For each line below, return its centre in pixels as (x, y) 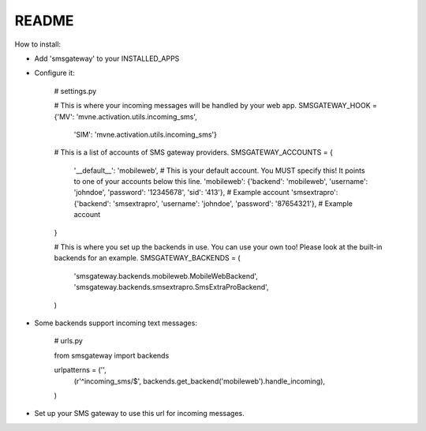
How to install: (38, 44)
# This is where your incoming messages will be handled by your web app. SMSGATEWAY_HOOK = (216, 106)
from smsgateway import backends (112, 355)
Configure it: (54, 73)
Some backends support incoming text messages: (116, 323)
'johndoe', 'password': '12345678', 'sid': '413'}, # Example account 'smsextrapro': (206, 193)
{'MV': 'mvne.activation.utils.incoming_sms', (125, 116)
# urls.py (68, 341)
